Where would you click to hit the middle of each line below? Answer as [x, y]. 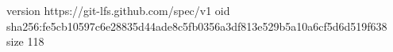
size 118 [25, 41]
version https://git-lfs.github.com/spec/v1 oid [118, 10]
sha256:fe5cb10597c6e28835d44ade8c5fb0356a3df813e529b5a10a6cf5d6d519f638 [197, 26]
